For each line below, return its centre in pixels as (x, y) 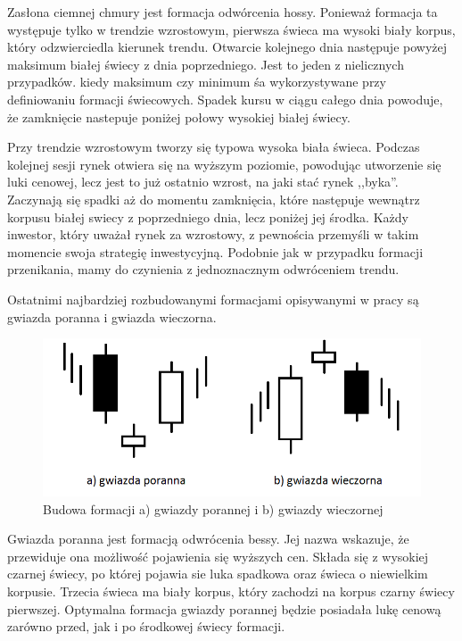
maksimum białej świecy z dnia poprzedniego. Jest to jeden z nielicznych (206, 64)
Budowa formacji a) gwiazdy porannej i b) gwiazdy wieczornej (213, 508)
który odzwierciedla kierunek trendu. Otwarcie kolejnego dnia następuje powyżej (227, 47)
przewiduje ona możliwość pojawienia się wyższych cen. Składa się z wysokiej (218, 556)
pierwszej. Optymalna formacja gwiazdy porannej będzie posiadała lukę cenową (224, 608)
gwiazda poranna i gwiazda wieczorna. (112, 316)
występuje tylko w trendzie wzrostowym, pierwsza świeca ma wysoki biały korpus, (231, 29)
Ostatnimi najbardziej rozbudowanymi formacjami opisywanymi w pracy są (213, 299)
